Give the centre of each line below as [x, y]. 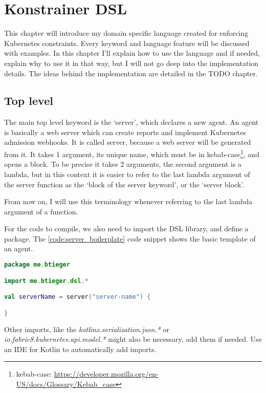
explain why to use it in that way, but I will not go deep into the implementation [131, 63]
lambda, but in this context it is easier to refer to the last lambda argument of [127, 174]
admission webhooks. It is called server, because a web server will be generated [128, 142]
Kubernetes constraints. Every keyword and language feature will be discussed [127, 43]
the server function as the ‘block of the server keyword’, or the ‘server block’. [124, 184]
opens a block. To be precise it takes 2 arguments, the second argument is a [123, 164]
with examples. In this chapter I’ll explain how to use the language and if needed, [132, 53]
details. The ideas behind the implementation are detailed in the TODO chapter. [131, 73]
